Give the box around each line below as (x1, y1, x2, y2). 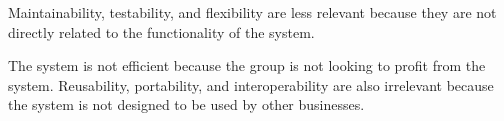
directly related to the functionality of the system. (8, 21, 315, 42)
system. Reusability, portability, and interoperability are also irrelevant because (8, 74, 494, 95)
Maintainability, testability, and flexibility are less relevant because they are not (8, 2, 497, 22)
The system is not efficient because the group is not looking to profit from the (8, 55, 486, 76)
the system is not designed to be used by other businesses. (8, 94, 365, 115)
